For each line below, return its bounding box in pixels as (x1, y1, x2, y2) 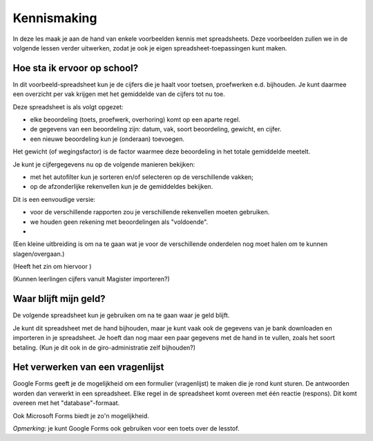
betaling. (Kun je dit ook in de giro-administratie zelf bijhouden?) (12, 343, 196, 352)
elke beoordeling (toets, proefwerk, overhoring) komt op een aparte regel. (30, 115, 241, 124)
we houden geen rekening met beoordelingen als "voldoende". (30, 218, 209, 226)
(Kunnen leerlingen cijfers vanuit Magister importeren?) (12, 275, 171, 283)
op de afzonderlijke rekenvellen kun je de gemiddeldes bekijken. (30, 182, 213, 191)
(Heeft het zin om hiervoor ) (12, 263, 92, 271)
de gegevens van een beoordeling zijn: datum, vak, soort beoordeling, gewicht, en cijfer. (30, 125, 282, 133)
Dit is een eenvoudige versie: (12, 195, 96, 203)
